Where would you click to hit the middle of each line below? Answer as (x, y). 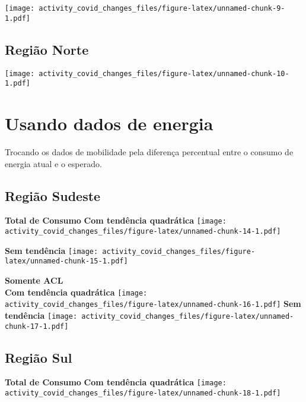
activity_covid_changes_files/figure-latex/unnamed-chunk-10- (164, 73)
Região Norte (47, 49)
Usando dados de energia (109, 123)
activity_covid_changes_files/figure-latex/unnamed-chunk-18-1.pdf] (143, 393)
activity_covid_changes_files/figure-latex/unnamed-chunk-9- (162, 8)
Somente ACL (34, 280)
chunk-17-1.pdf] (37, 326)
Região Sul (39, 357)
